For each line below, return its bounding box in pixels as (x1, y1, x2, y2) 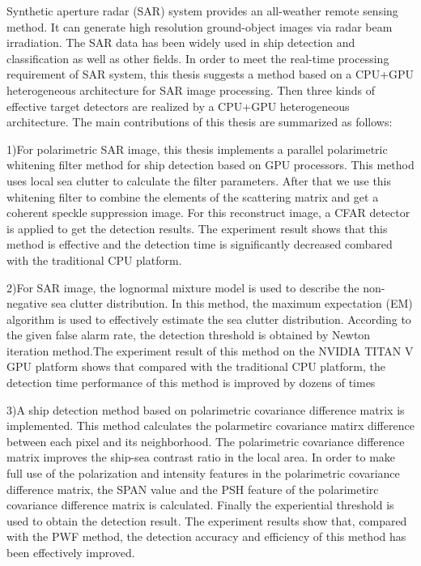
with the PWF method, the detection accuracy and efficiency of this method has (6, 528, 406, 545)
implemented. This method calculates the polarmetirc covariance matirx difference (6, 417, 415, 434)
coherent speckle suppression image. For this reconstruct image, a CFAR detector (6, 204, 410, 221)
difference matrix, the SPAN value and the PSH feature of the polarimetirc (6, 480, 379, 497)
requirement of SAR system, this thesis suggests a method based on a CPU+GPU (6, 66, 415, 83)
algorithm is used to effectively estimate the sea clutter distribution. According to (6, 310, 411, 327)
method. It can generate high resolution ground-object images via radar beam (6, 18, 393, 35)
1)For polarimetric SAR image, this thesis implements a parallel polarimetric (6, 140, 388, 157)
